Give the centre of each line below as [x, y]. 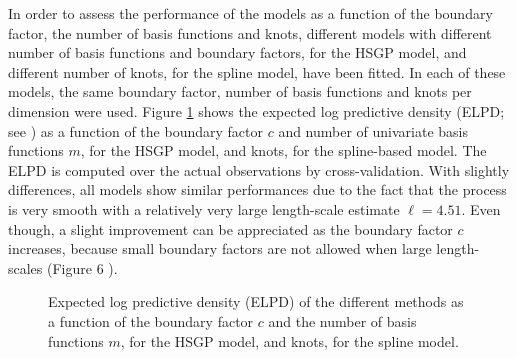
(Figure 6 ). [82, 267]
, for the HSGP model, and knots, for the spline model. [289, 340]
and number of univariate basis [373, 130]
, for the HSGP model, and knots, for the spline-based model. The [283, 150]
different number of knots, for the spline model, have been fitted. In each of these [257, 71]
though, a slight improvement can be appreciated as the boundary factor [230, 228]
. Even [481, 208]
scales [25, 267]
